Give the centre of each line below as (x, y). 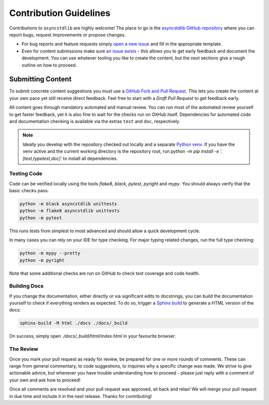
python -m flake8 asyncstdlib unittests (69, 211)
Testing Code (26, 174)
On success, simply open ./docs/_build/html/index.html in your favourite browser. (93, 336)
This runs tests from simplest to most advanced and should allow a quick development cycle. (105, 231)
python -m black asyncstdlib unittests (68, 204)
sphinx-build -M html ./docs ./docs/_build (74, 323)
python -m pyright (42, 260)
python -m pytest (41, 218)
